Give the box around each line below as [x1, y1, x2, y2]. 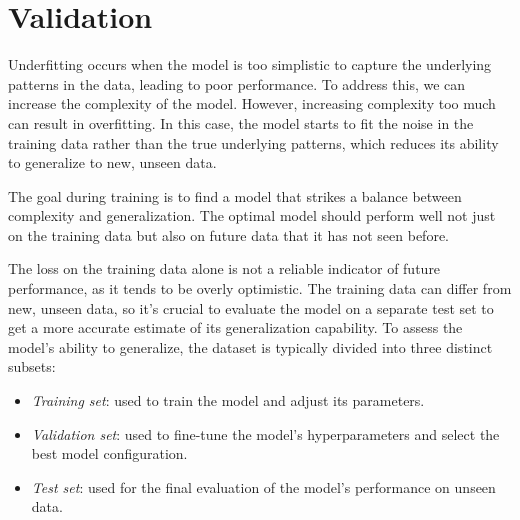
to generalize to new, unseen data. [8, 152, 217, 173]
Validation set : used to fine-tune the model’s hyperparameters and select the [31, 423, 500, 444]
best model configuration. [31, 443, 188, 464]
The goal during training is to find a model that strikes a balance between [8, 185, 462, 206]
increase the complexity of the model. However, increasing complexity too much [8, 93, 496, 114]
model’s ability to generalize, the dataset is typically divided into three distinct [8, 336, 493, 357]
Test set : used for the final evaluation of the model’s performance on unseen [31, 476, 496, 497]
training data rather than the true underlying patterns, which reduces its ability [8, 132, 499, 153]
